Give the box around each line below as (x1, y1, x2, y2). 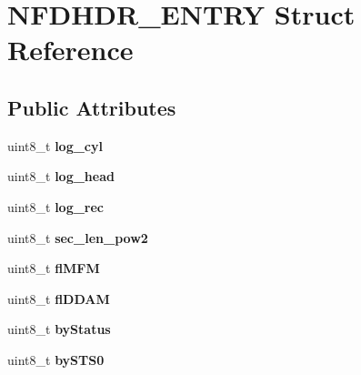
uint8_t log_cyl (7, 136, 103, 155)
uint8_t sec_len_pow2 (7, 228, 148, 247)
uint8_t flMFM (7, 258, 100, 278)
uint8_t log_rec (7, 197, 105, 216)
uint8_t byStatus (7, 319, 111, 339)
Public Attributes (7, 93, 176, 121)
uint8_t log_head (7, 167, 115, 186)
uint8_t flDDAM (7, 289, 110, 308)
